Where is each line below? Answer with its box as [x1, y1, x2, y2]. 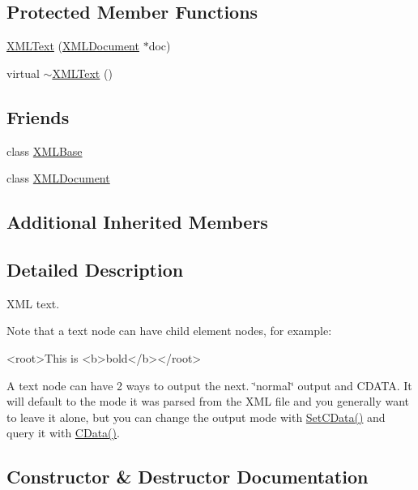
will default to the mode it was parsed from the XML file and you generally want [6, 393, 410, 410]
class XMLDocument [6, 170, 110, 187]
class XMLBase [6, 142, 83, 159]
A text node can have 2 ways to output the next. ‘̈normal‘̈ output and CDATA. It [6, 376, 412, 393]
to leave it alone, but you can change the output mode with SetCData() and [6, 408, 386, 425]
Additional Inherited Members [6, 209, 268, 234]
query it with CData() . [6, 424, 120, 441]
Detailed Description [6, 256, 184, 282]
